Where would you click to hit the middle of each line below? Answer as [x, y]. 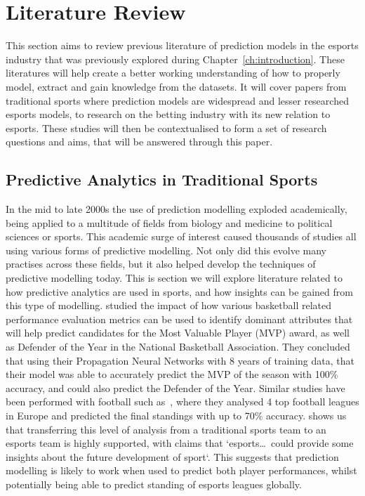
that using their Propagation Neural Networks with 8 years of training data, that [180, 360]
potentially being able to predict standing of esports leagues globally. [154, 484]
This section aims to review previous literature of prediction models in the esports [182, 45]
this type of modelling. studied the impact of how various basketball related [168, 305]
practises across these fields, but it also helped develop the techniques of [161, 264]
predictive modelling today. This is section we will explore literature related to [174, 278]
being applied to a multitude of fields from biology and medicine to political [169, 222]
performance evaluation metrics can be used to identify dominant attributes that [179, 319]
